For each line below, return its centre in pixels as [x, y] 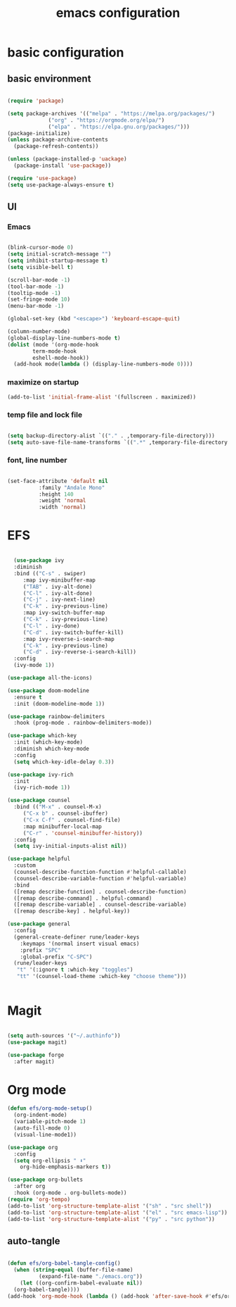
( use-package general [39, 924]
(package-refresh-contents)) [56, 146]
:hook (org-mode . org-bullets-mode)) [71, 1193]
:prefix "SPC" [40, 950]
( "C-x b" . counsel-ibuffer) [66, 814]
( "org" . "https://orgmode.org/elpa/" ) [106, 120]
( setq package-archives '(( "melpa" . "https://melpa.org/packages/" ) [111, 113]
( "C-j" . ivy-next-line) [59, 600]
